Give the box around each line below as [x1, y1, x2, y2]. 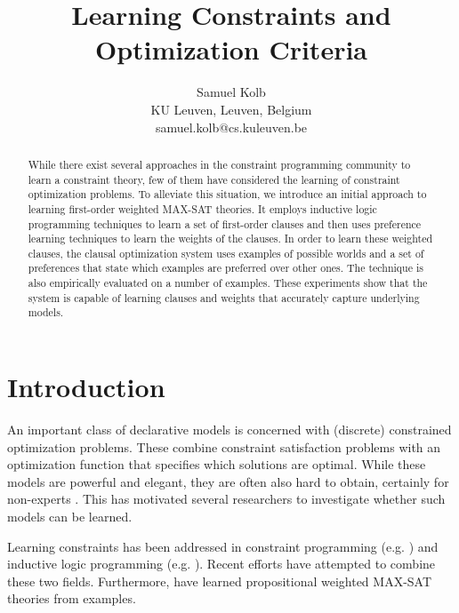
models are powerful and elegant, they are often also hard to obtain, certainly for [7, 472, 449, 490]
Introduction [7, 369, 165, 405]
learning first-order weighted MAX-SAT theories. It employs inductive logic [28, 201, 377, 216]
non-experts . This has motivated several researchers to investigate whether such [7, 490, 446, 508]
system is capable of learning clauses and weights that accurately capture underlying [28, 290, 420, 305]
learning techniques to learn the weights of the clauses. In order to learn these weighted [28, 231, 433, 246]
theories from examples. [7, 589, 136, 608]
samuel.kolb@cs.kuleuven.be [155, 117, 308, 136]
